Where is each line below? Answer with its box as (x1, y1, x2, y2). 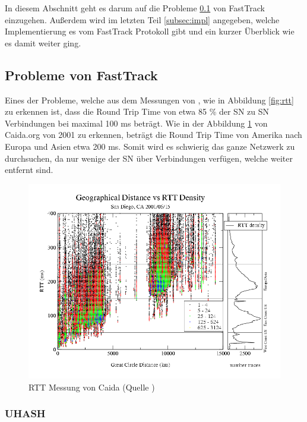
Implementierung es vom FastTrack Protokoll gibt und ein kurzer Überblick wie (5, 25, 295, 37)
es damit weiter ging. (5, 36, 81, 49)
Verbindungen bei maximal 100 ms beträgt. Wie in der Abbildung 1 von (5, 116, 268, 129)
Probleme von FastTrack (5, 65, 158, 84)
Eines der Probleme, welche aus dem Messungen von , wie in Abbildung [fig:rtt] (5, 93, 294, 106)
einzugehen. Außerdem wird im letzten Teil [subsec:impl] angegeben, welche (5, 13, 280, 26)
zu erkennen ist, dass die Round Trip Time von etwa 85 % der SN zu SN (5, 105, 270, 118)
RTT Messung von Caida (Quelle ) (29, 380, 155, 393)
